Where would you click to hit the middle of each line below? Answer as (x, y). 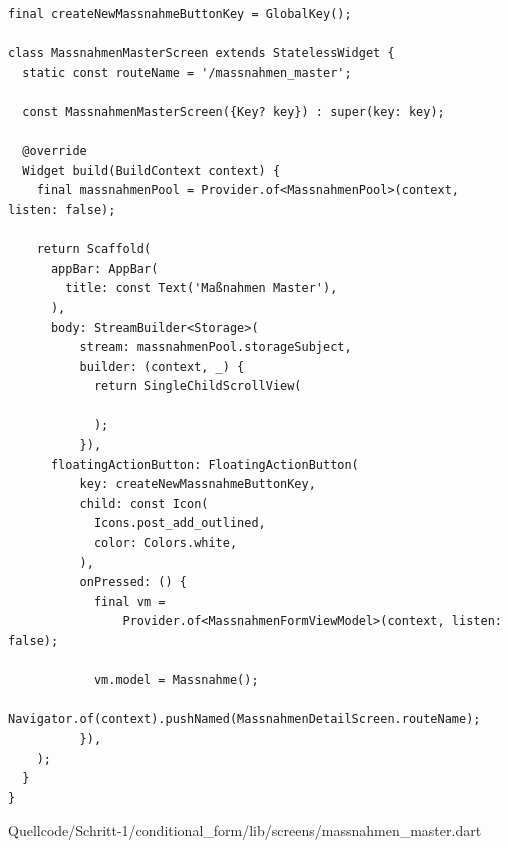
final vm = (129, 601)
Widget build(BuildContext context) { (151, 170)
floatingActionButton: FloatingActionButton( (204, 464)
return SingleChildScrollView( (197, 386)
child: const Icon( (144, 503)
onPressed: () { (133, 582)
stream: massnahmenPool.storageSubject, (215, 347)
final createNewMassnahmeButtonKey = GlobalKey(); (180, 14)
